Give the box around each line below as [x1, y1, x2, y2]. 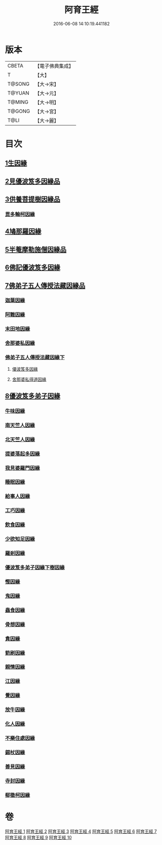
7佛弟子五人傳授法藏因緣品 [5, 281, 86, 290]
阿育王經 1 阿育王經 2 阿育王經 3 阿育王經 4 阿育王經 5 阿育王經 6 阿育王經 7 [5, 828, 157, 834]
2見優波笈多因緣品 [5, 177, 61, 185]
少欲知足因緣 [5, 536, 35, 542]
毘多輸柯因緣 [5, 211, 35, 217]
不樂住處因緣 [5, 735, 35, 742]
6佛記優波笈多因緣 [5, 263, 61, 272]
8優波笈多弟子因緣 [5, 391, 61, 400]
